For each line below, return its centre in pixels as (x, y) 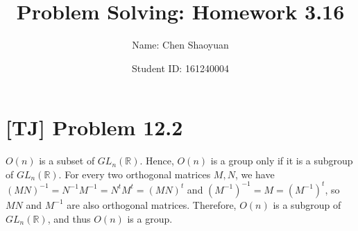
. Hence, (157, 161)
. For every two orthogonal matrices (135, 174)
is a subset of (67, 161)
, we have (255, 174)
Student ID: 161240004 (180, 68)
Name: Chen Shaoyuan (180, 45)
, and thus (69, 218)
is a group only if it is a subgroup (282, 161)
